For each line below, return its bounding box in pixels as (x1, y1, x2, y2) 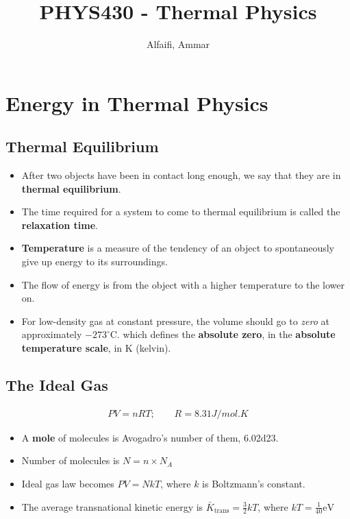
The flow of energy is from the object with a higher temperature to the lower (21, 277, 345, 291)
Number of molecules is (21, 453, 120, 468)
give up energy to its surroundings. (21, 254, 168, 269)
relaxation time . (21, 217, 98, 232)
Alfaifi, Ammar (146, 37, 210, 51)
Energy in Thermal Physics (5, 88, 268, 117)
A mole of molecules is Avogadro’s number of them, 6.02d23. (21, 430, 279, 444)
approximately (21, 327, 82, 341)
